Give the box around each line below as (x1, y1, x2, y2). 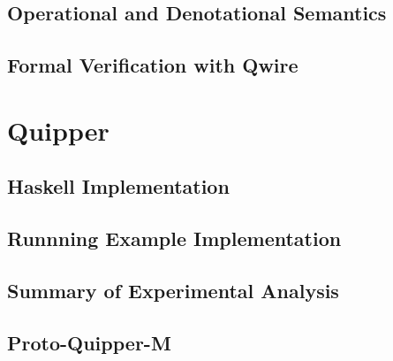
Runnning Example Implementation (7, 225, 342, 252)
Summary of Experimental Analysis (7, 276, 339, 303)
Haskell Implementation (7, 173, 230, 200)
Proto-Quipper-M (7, 328, 171, 356)
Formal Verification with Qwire (7, 51, 299, 79)
